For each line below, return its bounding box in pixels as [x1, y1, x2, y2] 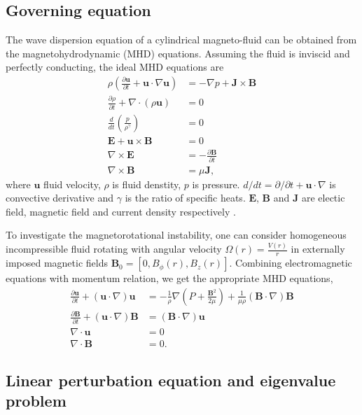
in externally [291, 241, 345, 256]
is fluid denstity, [112, 176, 181, 191]
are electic [301, 190, 345, 205]
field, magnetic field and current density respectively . [6, 204, 236, 218]
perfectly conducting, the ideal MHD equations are [6, 59, 224, 74]
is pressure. [192, 176, 240, 191]
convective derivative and [6, 190, 114, 205]
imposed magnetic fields [6, 255, 108, 270]
